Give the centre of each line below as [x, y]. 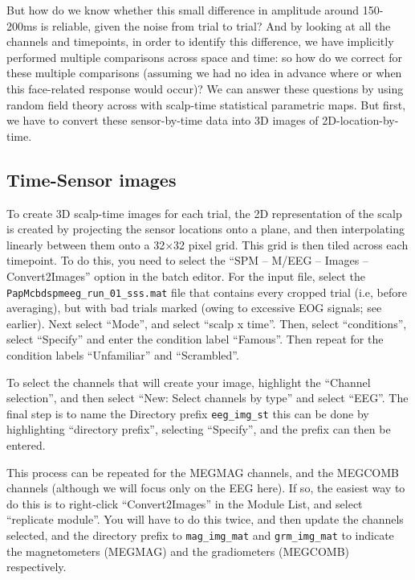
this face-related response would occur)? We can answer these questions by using [205, 88]
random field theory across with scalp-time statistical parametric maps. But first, [206, 104]
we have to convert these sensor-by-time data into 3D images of [163, 120]
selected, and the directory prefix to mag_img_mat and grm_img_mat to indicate [200, 535]
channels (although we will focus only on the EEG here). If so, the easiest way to [206, 488]
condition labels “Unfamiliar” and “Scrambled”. [123, 354]
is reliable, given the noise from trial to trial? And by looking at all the [216, 25]
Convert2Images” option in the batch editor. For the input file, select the [186, 276]
